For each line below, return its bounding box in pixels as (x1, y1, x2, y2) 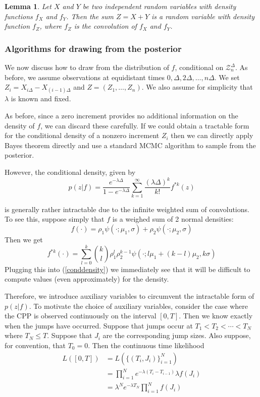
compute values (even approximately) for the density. (5, 274, 169, 284)
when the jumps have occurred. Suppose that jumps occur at (5, 320, 193, 330)
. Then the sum (66, 11, 114, 21)
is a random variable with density (151, 11, 255, 21)
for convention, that (5, 340, 66, 350)
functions (5, 11, 33, 21)
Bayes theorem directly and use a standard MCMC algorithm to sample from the (5, 140, 256, 150)
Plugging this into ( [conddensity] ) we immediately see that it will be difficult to (5, 263, 250, 274)
